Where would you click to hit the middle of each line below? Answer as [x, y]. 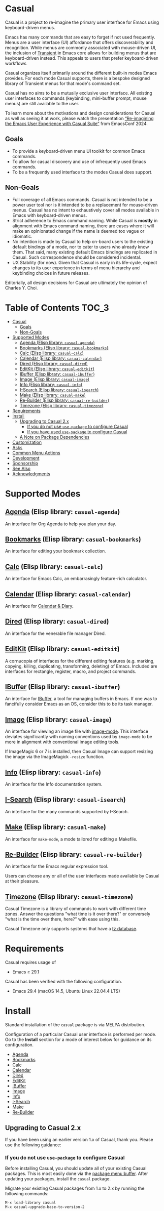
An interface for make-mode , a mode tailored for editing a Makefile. [71, 839]
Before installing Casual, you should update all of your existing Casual [76, 1169]
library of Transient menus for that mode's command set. [63, 83]
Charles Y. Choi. [22, 288]
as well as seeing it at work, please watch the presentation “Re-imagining [80, 118]
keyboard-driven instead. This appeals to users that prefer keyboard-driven [82, 58]
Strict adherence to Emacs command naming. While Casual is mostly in [85, 220]
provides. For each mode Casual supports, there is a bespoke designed [78, 78]
